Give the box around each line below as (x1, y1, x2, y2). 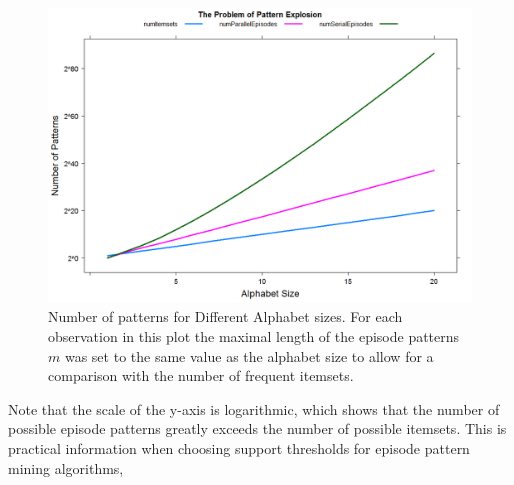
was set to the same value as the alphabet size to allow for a (64, 345, 434, 366)
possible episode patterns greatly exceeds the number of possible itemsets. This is (8, 418, 507, 439)
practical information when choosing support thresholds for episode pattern (8, 437, 470, 458)
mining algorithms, (8, 457, 124, 478)
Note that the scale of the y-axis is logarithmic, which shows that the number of (8, 398, 500, 419)
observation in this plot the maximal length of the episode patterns (48, 326, 460, 346)
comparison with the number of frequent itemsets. (48, 365, 354, 386)
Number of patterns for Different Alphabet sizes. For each (48, 306, 403, 327)
